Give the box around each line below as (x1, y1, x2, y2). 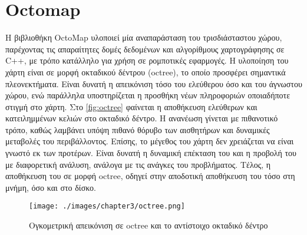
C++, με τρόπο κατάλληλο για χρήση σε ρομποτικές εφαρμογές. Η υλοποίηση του (5, 54, 289, 67)
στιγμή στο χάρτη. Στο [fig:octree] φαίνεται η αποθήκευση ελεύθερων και (5, 100, 258, 112)
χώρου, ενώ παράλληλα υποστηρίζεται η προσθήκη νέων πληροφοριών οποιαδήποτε (5, 89, 291, 101)
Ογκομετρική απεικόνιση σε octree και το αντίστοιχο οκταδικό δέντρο (29, 219, 268, 231)
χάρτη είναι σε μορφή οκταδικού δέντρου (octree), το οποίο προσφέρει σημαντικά (5, 65, 286, 78)
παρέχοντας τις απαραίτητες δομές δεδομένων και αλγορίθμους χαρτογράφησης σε (5, 42, 285, 55)
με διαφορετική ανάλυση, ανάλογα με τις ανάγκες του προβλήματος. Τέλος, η (5, 158, 271, 170)
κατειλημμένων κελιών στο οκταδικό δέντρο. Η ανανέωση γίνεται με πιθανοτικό (5, 112, 278, 124)
